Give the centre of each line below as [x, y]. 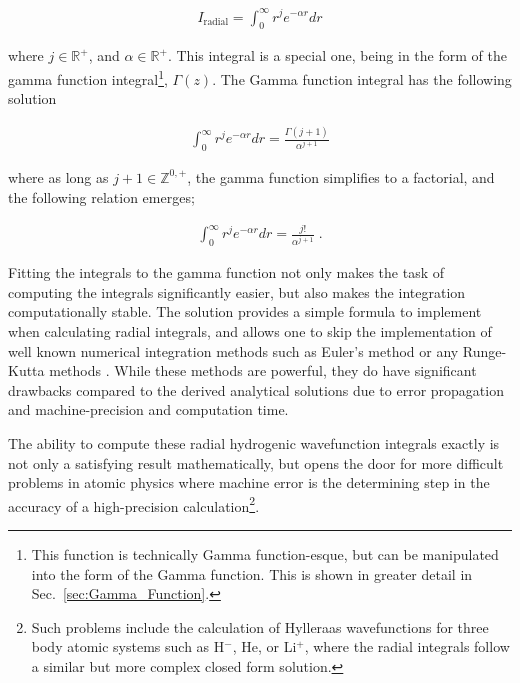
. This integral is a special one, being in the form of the [337, 55]
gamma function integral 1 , [88, 77]
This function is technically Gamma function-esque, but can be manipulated [265, 554]
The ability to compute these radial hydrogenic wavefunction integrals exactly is [254, 442]
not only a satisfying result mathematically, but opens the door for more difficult [256, 462]
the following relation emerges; [101, 196]
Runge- [484, 350]
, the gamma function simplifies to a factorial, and [341, 176]
